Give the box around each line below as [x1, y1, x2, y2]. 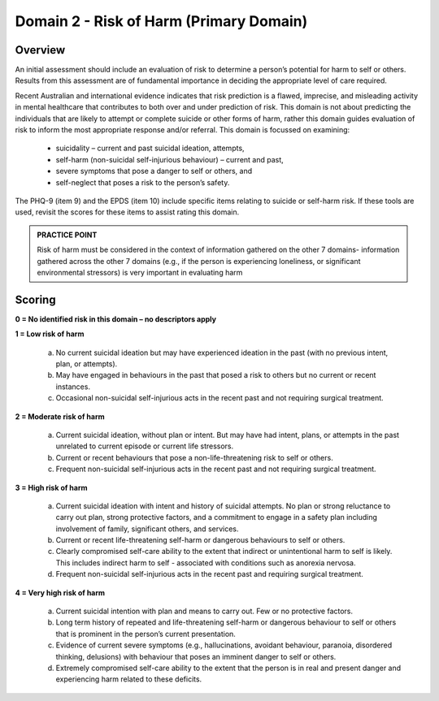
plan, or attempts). [55, 359, 118, 369]
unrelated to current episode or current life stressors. [55, 441, 234, 451]
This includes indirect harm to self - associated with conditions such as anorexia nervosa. [55, 557, 356, 568]
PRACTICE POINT [37, 230, 98, 240]
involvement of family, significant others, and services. [55, 524, 239, 534]
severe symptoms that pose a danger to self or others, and [55, 167, 253, 176]
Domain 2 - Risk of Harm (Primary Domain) [15, 12, 308, 30]
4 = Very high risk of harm [15, 587, 106, 597]
